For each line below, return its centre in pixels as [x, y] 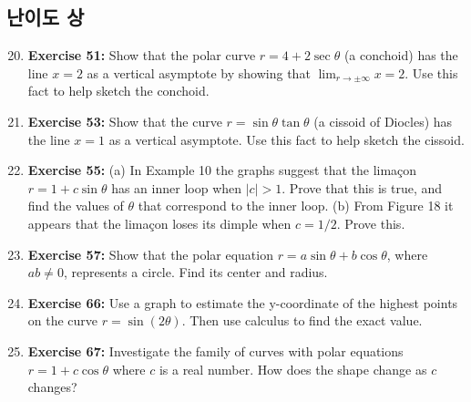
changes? [52, 387]
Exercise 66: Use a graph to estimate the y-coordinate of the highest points [243, 302]
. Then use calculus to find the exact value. [302, 320]
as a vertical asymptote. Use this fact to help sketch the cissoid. [287, 139]
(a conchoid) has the [401, 55]
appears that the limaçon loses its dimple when [159, 223]
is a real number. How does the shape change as [293, 369]
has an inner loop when [177, 187]
